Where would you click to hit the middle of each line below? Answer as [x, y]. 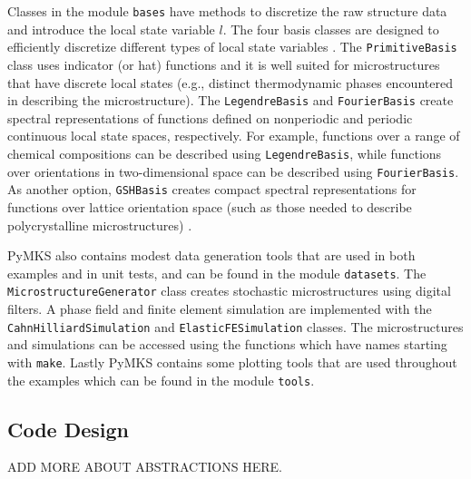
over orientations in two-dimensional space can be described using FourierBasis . [233, 171]
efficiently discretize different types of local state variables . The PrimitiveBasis [232, 47]
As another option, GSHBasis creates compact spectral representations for [212, 189]
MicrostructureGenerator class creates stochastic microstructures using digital [229, 291]
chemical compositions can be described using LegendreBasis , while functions [225, 153]
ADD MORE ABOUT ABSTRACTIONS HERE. [145, 467]
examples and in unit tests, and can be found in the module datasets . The [217, 273]
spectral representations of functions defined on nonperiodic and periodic [210, 117]
